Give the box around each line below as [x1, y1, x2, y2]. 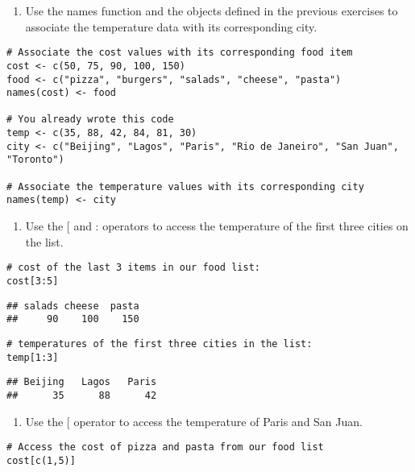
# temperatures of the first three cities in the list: [6, 337, 313, 350]
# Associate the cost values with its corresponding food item [6, 47, 353, 59]
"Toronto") [6, 154, 64, 166]
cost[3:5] [6, 275, 59, 287]
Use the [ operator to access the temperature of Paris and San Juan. [25, 412, 363, 429]
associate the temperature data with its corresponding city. [25, 18, 317, 35]
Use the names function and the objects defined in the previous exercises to [25, 2, 398, 19]
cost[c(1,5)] [6, 454, 76, 466]
